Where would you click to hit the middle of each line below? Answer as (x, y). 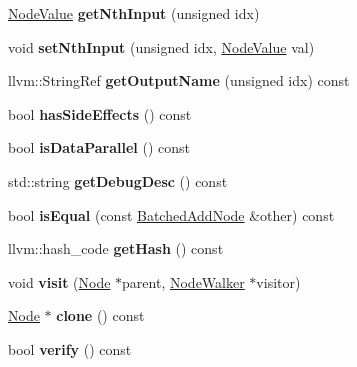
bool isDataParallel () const (99, 147)
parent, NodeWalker (183, 281)
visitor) (278, 281)
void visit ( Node (59, 281)
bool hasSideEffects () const (100, 113)
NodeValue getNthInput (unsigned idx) (134, 13)
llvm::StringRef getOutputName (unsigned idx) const (179, 80)
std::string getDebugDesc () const (118, 180)
